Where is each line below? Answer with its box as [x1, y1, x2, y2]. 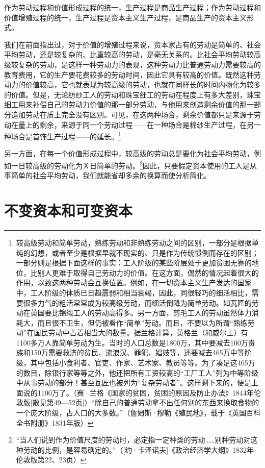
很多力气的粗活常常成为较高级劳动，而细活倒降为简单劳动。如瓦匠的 [23, 297, 252, 308]
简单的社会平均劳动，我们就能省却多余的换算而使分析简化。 [11, 170, 211, 181]
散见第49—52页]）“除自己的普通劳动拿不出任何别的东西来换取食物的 [32, 397, 259, 408]
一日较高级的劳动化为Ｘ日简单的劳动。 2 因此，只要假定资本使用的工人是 [11, 158, 250, 170]
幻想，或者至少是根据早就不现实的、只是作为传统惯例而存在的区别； [30, 247, 259, 258]
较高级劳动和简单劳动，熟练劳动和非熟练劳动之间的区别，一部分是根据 [16, 237, 252, 248]
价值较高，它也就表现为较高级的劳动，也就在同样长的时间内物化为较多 [25, 79, 261, 90]
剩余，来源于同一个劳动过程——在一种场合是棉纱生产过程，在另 [39, 119, 254, 130]
